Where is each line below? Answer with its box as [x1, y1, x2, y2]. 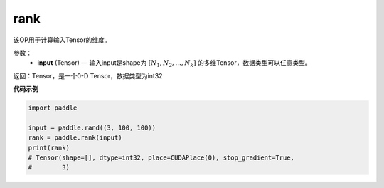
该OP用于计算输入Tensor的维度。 [13, 36, 112, 44]
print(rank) [28, 143, 70, 152]
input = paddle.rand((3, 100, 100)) [28, 123, 156, 132]
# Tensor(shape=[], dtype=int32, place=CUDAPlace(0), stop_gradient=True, [28, 154, 295, 162]
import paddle [28, 104, 78, 112]
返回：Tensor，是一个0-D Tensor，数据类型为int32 [13, 71, 163, 80]
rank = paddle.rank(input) [28, 134, 122, 142]
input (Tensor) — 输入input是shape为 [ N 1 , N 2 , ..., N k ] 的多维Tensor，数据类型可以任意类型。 [37, 58, 312, 69]
